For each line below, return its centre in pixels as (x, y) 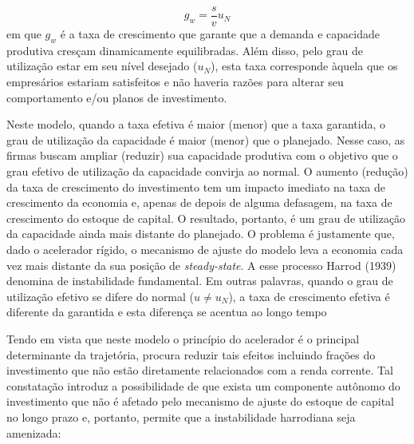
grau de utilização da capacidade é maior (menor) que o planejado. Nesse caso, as (206, 139)
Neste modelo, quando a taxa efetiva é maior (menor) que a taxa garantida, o (196, 124)
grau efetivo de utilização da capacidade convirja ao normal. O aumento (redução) (207, 171)
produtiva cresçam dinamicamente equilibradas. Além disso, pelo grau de (185, 50)
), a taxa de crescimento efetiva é (309, 296)
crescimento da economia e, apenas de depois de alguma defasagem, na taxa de (199, 202)
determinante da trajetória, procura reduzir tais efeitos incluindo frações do (191, 354)
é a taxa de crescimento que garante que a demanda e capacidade (220, 34)
